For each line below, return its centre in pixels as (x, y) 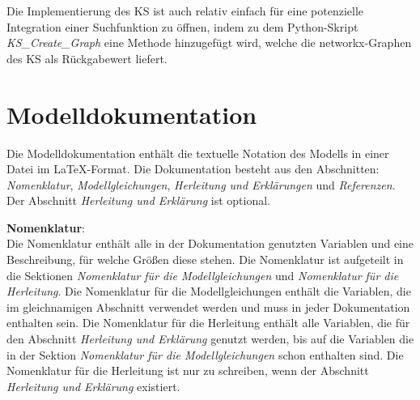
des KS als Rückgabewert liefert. (87, 58)
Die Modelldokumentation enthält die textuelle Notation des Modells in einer (198, 153)
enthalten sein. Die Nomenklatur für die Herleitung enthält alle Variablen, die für (208, 323)
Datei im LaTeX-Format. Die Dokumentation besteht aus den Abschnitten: (193, 169)
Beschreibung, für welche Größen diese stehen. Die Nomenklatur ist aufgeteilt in (205, 260)
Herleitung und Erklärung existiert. (93, 386)
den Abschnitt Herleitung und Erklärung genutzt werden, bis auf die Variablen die (210, 339)
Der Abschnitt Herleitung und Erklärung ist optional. (138, 200)
